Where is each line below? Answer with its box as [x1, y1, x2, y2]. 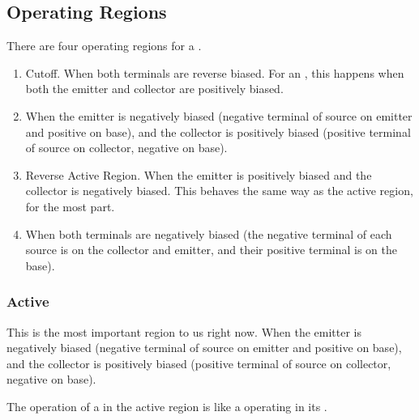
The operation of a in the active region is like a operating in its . [6, 397, 327, 414]
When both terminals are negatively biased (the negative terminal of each [25, 225, 392, 242]
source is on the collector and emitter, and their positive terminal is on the [25, 241, 398, 258]
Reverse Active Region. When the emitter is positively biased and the [25, 166, 372, 183]
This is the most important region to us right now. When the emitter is [6, 323, 362, 340]
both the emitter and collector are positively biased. [25, 80, 284, 97]
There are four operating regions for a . [6, 37, 202, 54]
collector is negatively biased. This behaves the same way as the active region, [25, 182, 413, 199]
